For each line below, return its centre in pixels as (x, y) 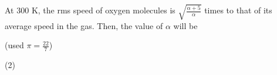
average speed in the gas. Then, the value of (84, 25)
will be (185, 25)
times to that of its (238, 10)
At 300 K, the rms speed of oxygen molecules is (90, 10)
